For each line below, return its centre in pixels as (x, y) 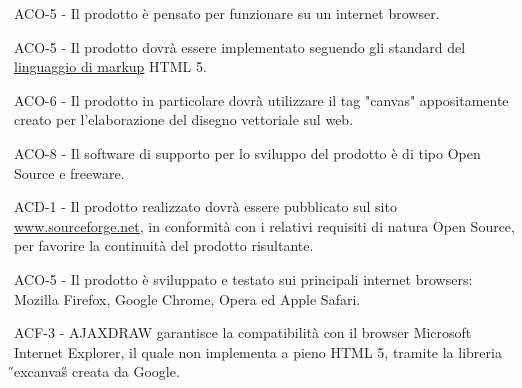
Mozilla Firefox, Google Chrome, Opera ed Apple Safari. (187, 298)
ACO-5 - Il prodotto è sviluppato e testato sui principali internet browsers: (243, 278)
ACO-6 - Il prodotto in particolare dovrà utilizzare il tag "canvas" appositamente (261, 99)
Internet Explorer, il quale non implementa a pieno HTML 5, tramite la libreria (258, 351)
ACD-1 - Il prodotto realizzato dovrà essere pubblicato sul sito (205, 206)
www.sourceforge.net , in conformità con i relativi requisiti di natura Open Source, (264, 225)
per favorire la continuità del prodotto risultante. (164, 245)
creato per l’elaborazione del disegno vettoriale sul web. (184, 119)
